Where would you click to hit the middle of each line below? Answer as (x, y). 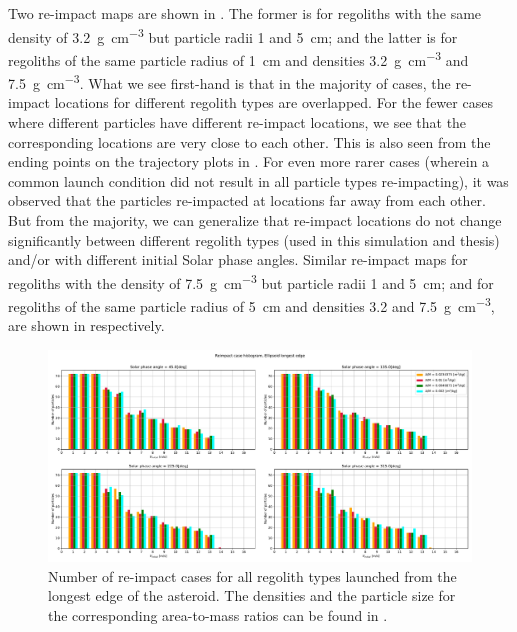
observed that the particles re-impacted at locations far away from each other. (247, 200)
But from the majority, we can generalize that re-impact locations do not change (255, 219)
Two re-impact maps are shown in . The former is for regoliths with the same (245, 13)
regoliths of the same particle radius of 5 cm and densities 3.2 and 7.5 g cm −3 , (251, 304)
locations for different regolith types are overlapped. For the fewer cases (273, 102)
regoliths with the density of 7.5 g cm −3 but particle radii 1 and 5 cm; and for (251, 281)
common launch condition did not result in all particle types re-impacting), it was (258, 180)
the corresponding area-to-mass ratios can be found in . (218, 614)
